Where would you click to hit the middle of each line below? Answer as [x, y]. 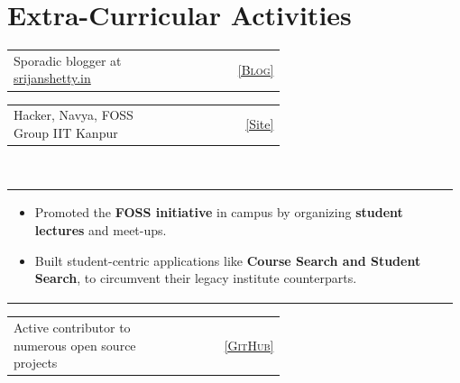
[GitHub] [249, 345]
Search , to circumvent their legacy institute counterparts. [196, 278]
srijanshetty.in [52, 78]
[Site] [260, 124]
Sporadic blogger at [68, 60]
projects [36, 363]
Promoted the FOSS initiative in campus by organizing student [219, 212]
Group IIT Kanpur [66, 132]
